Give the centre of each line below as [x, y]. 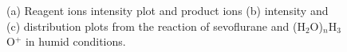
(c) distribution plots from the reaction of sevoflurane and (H [156, 26]
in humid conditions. [75, 41]
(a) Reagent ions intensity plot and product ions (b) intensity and [168, 10]
